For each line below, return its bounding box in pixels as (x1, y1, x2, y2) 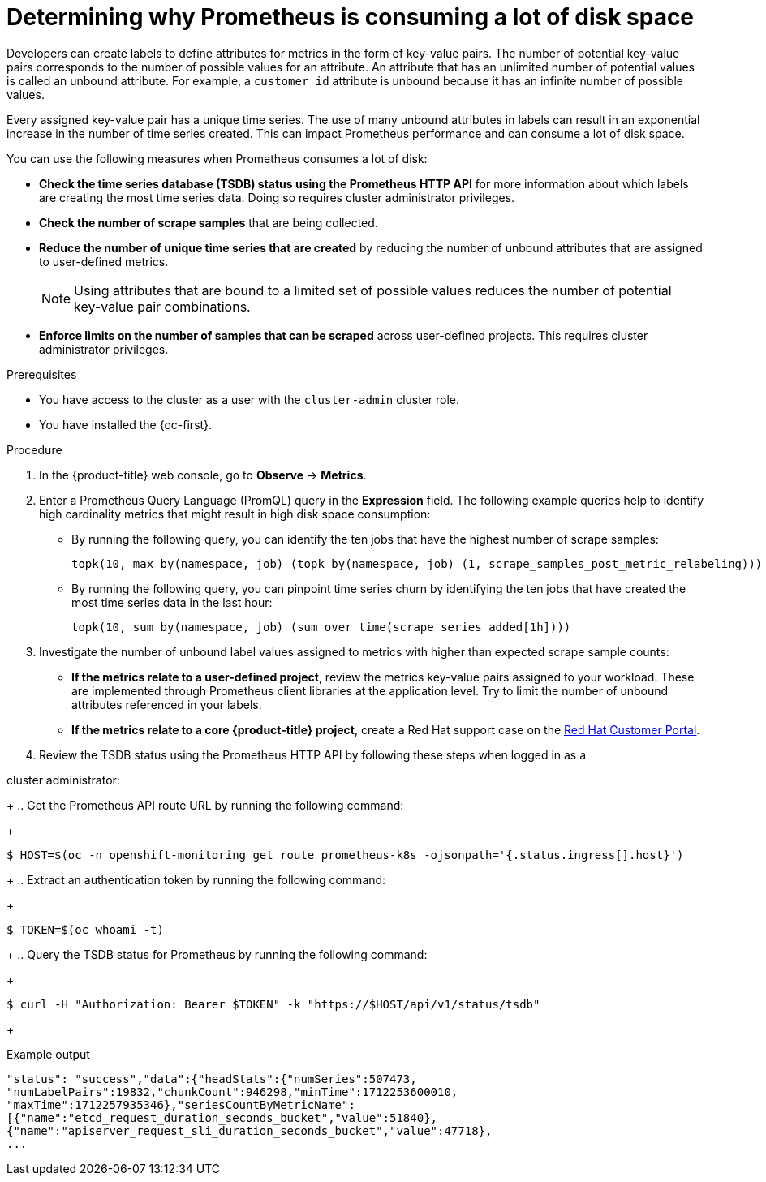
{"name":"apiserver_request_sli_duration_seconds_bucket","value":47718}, (6, 1124, 493, 1137)
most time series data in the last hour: (71, 595, 273, 609)
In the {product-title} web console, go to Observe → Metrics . (39, 467, 367, 482)
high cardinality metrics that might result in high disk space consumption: (39, 506, 431, 521)
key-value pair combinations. (74, 298, 251, 315)
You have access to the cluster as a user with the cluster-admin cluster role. (39, 392, 460, 406)
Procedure (6, 442, 62, 457)
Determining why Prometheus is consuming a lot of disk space (6, 3, 695, 31)
